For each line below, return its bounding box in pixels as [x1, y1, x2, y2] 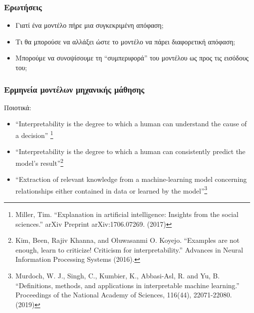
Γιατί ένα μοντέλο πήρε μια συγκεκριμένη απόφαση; [15, 20, 164, 30]
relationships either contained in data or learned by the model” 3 [15, 184, 208, 196]
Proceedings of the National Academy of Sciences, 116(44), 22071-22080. [15, 290, 232, 300]
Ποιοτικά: [4, 102, 31, 112]
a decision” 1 [15, 129, 53, 140]
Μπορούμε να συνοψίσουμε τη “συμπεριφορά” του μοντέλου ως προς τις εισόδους [15, 53, 249, 63]
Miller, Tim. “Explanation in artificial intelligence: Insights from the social [15, 209, 239, 219]
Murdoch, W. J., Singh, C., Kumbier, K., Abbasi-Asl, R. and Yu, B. [15, 270, 220, 280]
